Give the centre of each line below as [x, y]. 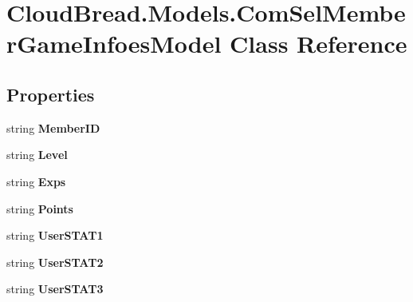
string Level [37, 155]
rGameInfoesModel [114, 44]
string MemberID [53, 127]
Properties [51, 94]
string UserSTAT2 [55, 262]
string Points [40, 208]
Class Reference [319, 44]
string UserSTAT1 [55, 235]
